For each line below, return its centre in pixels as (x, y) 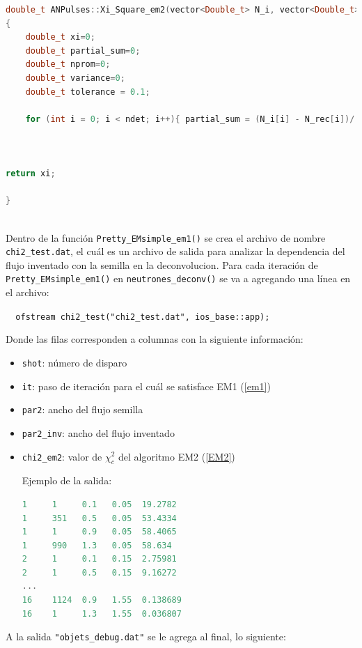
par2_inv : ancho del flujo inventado (98, 432)
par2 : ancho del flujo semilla (82, 409)
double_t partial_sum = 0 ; (83, 51)
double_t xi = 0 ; (60, 37)
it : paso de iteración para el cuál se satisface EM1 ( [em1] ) (146, 386)
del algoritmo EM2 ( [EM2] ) (177, 456)
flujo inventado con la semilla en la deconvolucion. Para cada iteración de (162, 264)
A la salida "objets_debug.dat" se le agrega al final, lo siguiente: (146, 637)
